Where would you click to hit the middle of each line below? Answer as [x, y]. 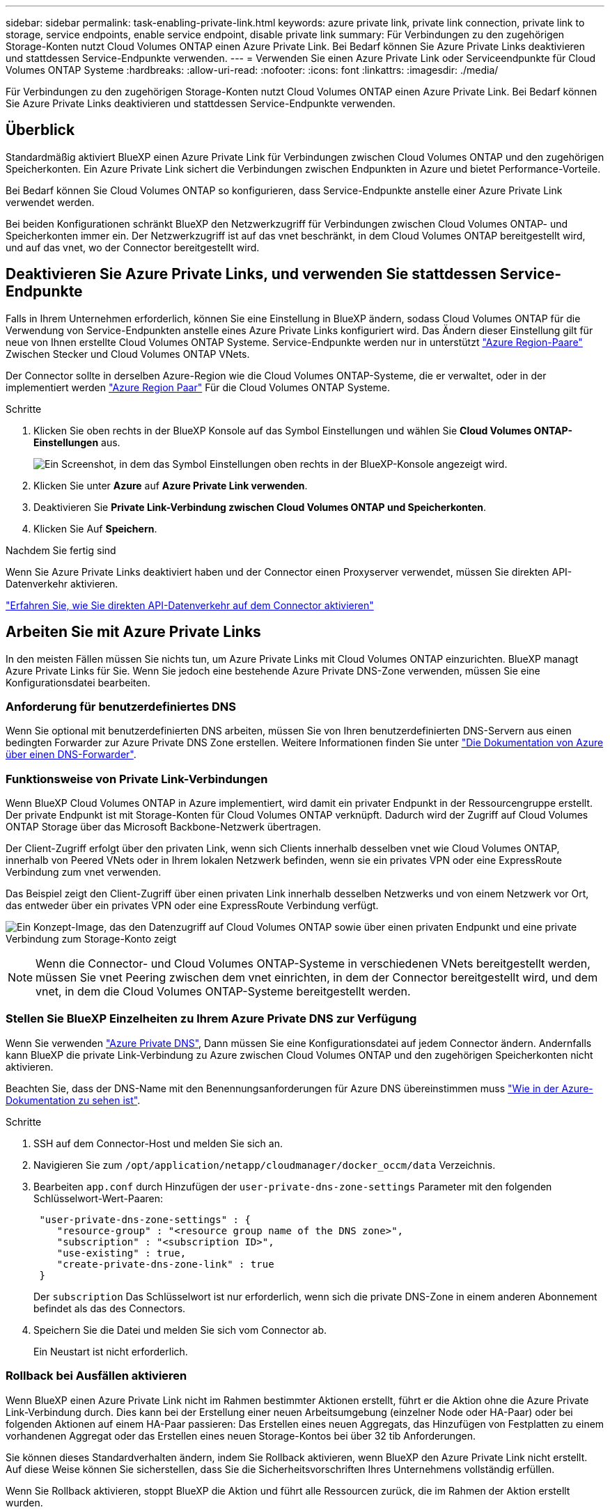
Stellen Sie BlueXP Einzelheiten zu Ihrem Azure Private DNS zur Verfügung [211, 1019]
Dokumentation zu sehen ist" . [73, 1100]
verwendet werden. [50, 202]
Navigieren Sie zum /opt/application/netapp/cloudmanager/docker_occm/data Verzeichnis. [265, 1165]
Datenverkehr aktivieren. [62, 583]
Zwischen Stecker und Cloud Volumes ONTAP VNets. [128, 354]
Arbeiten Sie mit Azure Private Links [133, 632]
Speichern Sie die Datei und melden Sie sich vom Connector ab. [180, 1330]
